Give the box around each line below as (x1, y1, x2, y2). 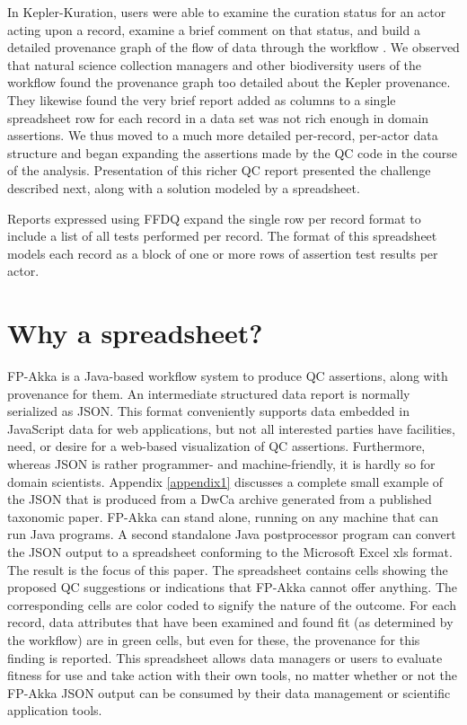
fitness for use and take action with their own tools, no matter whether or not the (7, 666, 457, 685)
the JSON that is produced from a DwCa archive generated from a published (7, 490, 432, 508)
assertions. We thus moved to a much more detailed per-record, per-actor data (7, 126, 438, 145)
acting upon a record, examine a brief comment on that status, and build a (7, 20, 420, 39)
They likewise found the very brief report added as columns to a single (7, 90, 396, 109)
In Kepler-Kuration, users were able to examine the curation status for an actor (7, 3, 446, 21)
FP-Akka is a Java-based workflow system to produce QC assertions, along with (7, 367, 448, 385)
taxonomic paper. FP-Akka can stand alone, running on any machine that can (7, 507, 439, 526)
